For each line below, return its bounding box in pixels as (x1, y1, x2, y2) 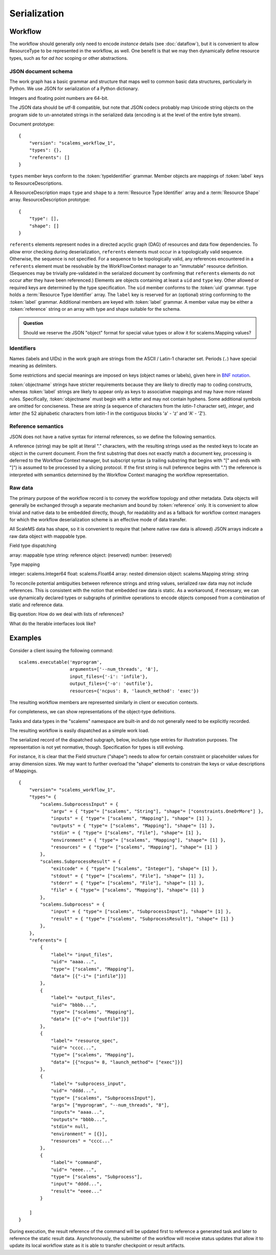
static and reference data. (9, 602, 64, 608)
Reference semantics (9, 423, 64, 430)
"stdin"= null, (51, 1124, 89, 1130)
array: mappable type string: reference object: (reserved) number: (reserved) (9, 552, 172, 558)
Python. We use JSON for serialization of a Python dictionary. (9, 86, 139, 92)
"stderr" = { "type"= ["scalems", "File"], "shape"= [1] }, (51, 880, 204, 886)
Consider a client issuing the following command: (9, 647, 113, 653)
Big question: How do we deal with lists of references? (9, 611, 124, 617)
